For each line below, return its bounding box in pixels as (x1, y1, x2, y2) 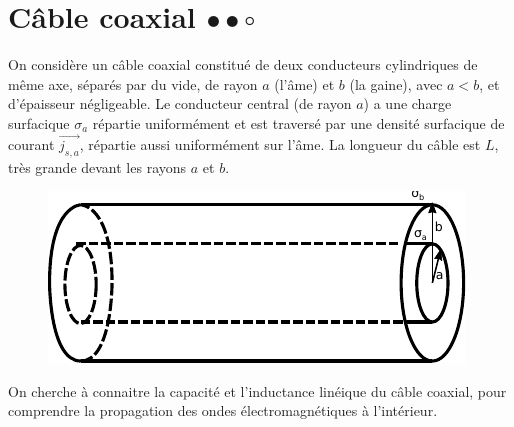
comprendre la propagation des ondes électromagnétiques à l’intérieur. (8, 400, 438, 421)
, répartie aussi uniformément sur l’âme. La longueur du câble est (79, 133, 481, 154)
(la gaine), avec (349, 73, 443, 94)
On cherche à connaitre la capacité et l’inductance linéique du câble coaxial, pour (8, 380, 507, 401)
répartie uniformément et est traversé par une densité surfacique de (92, 112, 505, 133)
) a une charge (363, 93, 452, 114)
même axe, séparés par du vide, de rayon (8, 73, 258, 94)
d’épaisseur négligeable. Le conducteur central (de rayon (8, 93, 352, 114)
